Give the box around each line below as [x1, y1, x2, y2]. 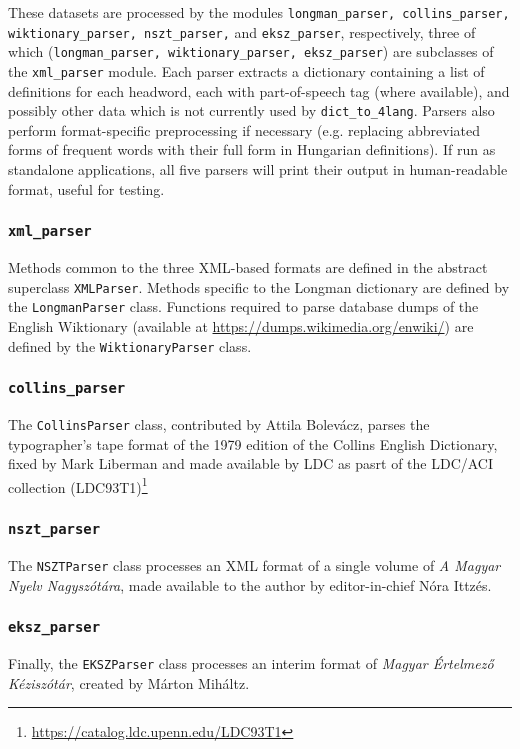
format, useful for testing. [8, 178, 165, 199]
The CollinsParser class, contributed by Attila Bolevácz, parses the [8, 413, 430, 434]
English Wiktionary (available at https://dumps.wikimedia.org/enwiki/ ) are [8, 315, 474, 336]
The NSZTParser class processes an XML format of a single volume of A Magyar [8, 554, 501, 575]
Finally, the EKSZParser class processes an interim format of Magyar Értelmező [8, 652, 494, 673]
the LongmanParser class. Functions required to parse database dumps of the [8, 296, 479, 317]
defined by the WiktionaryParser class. [8, 335, 252, 356]
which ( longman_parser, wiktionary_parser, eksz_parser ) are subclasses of [8, 41, 494, 62]
